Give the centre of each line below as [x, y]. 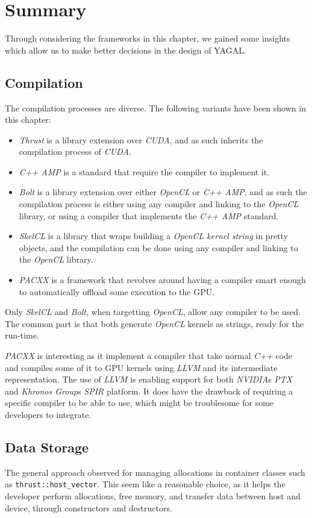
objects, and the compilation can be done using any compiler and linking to [158, 247]
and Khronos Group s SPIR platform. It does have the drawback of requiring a [149, 391]
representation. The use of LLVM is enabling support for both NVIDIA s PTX [149, 379]
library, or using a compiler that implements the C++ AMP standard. [149, 215]
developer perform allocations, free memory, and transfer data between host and [153, 496]
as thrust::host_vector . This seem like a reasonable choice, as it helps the [145, 484]
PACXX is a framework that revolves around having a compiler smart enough [162, 280]
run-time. [22, 335]
